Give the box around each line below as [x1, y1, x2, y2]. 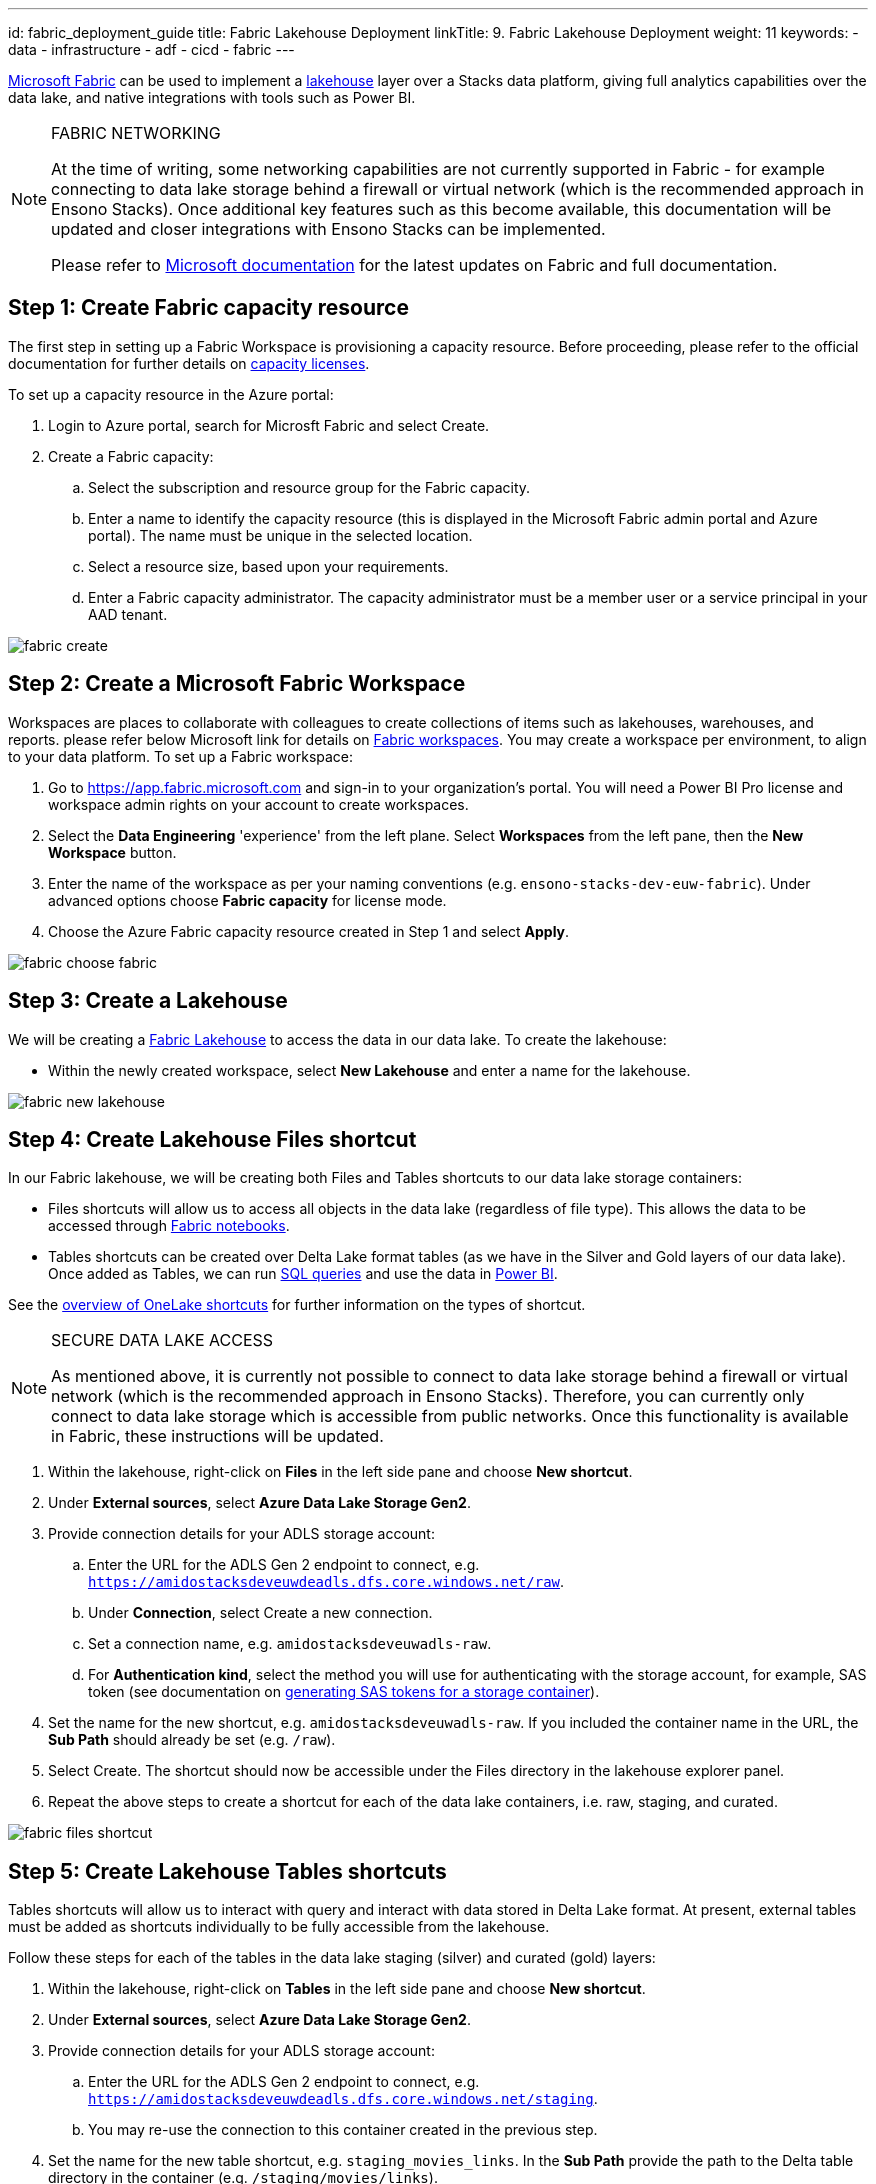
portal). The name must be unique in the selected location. [88, 526, 473, 544]
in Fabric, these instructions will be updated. [51, 1426, 384, 1447]
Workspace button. [48, 843, 177, 861]
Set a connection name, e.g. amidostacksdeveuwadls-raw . [88, 1635, 492, 1653]
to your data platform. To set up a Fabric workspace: [8, 747, 354, 765]
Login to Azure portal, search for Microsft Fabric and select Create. [48, 416, 490, 434]
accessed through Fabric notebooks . [48, 1217, 290, 1235]
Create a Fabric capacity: [48, 447, 214, 465]
